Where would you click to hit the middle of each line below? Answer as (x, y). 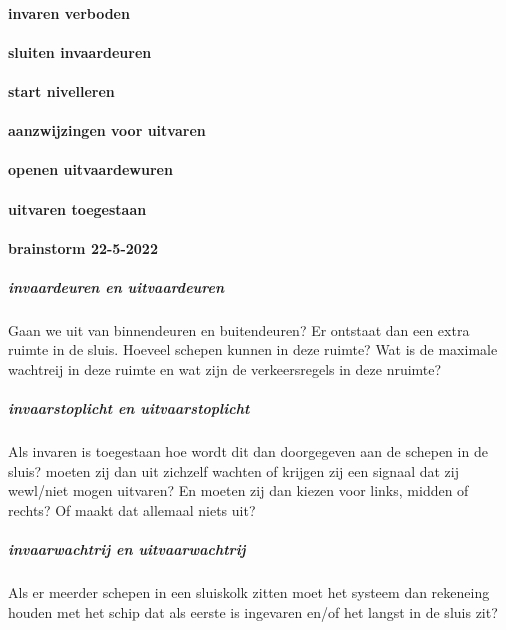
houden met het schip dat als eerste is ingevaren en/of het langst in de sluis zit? (253, 611)
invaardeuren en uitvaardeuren (116, 286)
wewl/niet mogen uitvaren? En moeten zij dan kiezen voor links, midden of (238, 490)
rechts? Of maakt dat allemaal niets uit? (132, 510)
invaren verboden (69, 12)
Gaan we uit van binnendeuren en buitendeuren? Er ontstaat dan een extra (239, 329)
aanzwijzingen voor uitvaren (107, 130)
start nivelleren (61, 90)
